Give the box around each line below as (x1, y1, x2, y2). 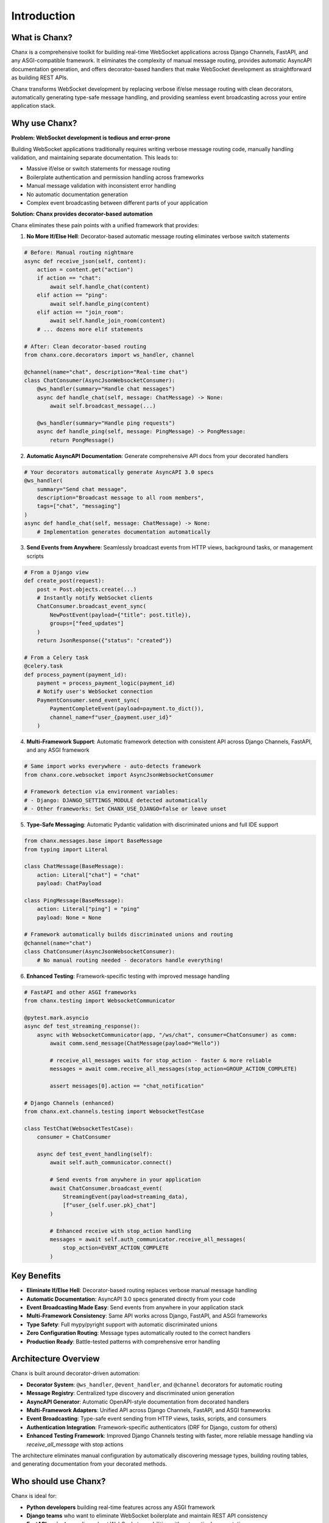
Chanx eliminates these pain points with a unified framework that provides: (11, 221, 199, 228)
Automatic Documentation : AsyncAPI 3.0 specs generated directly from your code (26, 1295, 236, 1302)
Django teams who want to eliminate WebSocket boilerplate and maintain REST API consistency (26, 1512, 268, 1519)
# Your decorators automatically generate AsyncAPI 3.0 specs (24, 468, 214, 475)
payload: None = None (37, 914, 102, 921)
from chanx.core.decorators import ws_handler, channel (24, 351, 195, 358)
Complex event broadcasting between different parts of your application (26, 199, 208, 207)
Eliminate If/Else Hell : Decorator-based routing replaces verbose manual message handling (26, 1287, 257, 1294)
